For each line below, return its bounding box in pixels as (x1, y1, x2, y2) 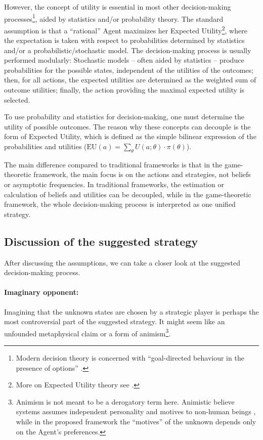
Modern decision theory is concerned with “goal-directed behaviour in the (16, 353, 244, 363)
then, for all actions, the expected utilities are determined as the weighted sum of (4, 74, 256, 85)
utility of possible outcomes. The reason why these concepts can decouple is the (4, 121, 251, 131)
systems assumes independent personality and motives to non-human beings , (16, 406, 256, 417)
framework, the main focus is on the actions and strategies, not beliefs (33, 169, 251, 180)
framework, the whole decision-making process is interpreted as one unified (4, 199, 236, 209)
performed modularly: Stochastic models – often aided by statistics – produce (4, 55, 244, 65)
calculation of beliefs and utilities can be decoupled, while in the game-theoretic (4, 189, 251, 199)
